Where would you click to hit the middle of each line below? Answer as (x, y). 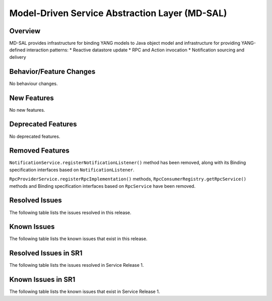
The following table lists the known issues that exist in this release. (78, 239)
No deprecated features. (35, 136)
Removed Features (40, 151)
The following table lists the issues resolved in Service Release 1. (77, 265)
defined (17, 50)
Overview (25, 31)
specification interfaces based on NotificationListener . (72, 170)
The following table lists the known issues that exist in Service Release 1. (85, 291)
